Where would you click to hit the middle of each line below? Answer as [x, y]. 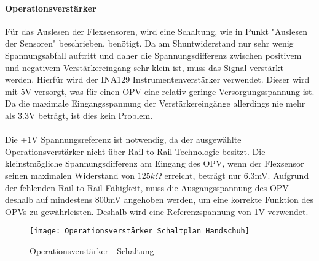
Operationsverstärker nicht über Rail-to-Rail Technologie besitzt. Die [135, 151]
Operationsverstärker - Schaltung [92, 250]
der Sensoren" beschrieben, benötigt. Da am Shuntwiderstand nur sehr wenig [149, 43]
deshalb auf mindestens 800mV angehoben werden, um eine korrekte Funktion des [159, 199]
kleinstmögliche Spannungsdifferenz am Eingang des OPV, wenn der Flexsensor [155, 163]
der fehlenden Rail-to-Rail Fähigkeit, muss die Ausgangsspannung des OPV [147, 187]
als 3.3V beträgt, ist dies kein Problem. [79, 115]
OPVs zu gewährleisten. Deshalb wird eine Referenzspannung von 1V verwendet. [157, 211]
